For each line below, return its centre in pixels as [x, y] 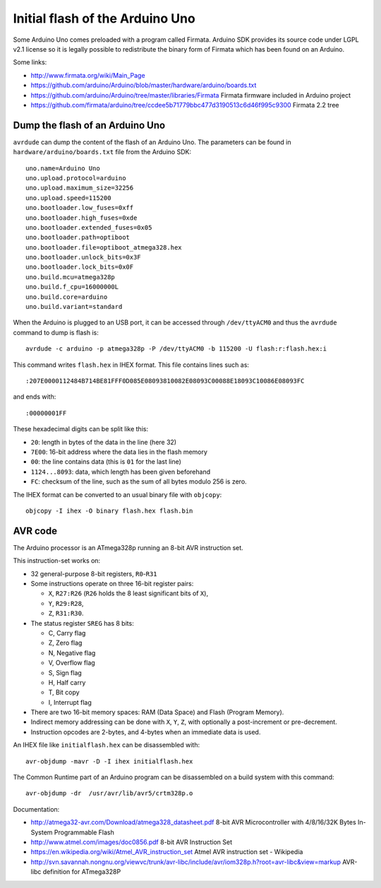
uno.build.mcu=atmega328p [71, 277]
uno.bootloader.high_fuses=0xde [81, 218]
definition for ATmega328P [82, 872]
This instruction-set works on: [57, 561]
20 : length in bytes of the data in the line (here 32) [103, 442]
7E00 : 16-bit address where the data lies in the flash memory [119, 452]
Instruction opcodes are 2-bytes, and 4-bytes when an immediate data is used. [146, 732]
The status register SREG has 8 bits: [82, 623]
